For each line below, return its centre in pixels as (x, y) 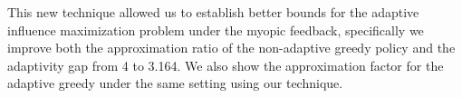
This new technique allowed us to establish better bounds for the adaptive (213, 12)
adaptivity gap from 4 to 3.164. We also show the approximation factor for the (226, 65)
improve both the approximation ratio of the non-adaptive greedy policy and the (231, 48)
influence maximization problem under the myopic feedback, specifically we (216, 29)
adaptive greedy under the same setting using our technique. (175, 83)
